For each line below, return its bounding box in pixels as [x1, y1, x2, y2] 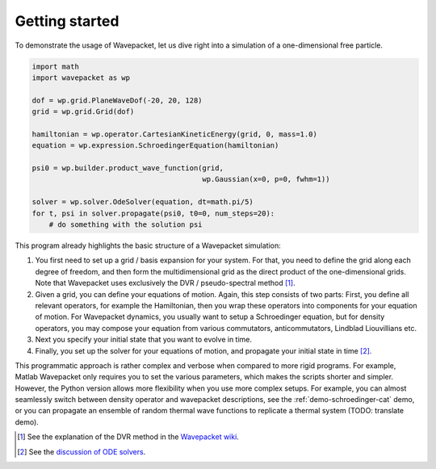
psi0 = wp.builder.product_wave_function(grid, [31, 164, 224, 173]
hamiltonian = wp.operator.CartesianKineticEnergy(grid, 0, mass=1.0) [31, 129, 318, 139]
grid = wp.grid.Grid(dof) [31, 107, 135, 116]
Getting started [15, 12, 119, 30]
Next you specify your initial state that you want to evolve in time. [35, 335, 253, 345]
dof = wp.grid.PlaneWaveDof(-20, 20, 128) [31, 95, 203, 105]
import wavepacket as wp [31, 73, 131, 82]
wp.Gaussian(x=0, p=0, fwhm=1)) [202, 174, 330, 184]
